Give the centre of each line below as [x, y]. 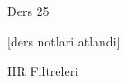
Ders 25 [28, 11]
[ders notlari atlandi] [64, 41]
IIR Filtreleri [43, 71]
